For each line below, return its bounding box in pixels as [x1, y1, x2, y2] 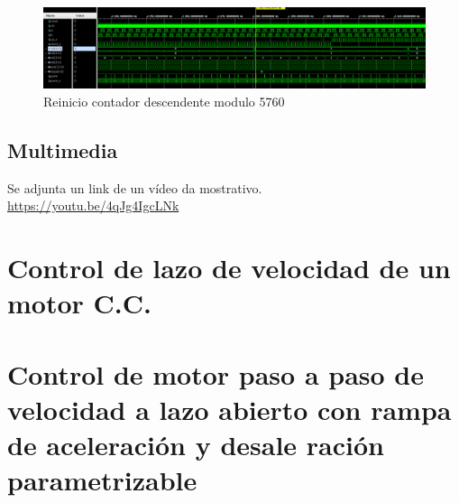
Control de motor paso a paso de [7, 355, 425, 392]
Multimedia [7, 135, 118, 163]
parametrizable [7, 461, 197, 498]
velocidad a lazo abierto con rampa [7, 390, 452, 427]
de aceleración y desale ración [7, 425, 384, 462]
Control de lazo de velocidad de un [7, 249, 451, 286]
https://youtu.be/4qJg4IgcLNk [7, 196, 179, 215]
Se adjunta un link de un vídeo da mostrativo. [7, 178, 262, 197]
